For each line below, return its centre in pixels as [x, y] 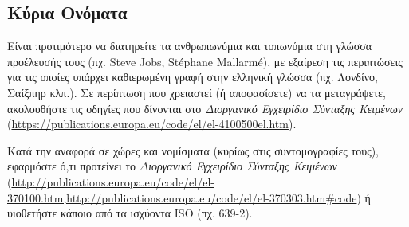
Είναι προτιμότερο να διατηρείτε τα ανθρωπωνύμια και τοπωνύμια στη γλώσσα [190, 46]
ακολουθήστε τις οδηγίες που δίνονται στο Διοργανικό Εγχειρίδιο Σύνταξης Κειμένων [205, 108]
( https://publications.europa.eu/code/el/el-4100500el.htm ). [152, 124]
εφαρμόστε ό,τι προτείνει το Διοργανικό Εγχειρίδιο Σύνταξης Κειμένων [172, 166]
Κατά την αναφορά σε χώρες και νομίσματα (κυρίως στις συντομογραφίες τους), [193, 150]
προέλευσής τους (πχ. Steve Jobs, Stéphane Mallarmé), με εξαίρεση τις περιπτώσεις [205, 61]
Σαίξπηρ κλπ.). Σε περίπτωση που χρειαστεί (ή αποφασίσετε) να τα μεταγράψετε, [197, 92]
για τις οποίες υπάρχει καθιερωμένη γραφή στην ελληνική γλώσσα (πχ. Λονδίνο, [193, 77]
